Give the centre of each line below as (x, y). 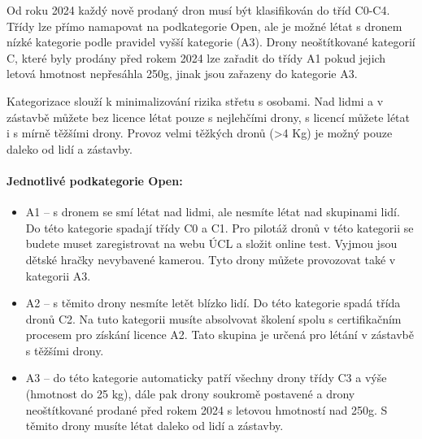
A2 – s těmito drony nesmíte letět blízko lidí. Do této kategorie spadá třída (213, 303)
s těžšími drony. (65, 350)
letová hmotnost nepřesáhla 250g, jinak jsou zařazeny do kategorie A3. (182, 74)
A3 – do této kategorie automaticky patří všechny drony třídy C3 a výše (206, 378)
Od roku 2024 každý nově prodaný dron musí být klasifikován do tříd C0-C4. (198, 10)
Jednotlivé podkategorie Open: (95, 180)
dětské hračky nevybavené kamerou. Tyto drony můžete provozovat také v (211, 259)
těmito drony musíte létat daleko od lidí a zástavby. (154, 426)
